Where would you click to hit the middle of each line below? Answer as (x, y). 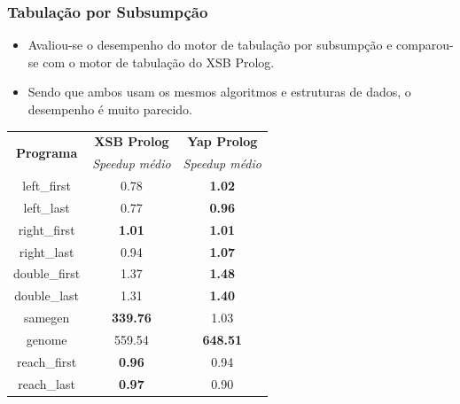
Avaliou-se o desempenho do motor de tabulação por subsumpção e (210, 45)
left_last (47, 207)
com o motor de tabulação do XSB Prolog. (159, 62)
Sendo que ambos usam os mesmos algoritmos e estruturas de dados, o (219, 92)
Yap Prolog (222, 141)
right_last (47, 251)
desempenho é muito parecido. (110, 109)
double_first (47, 273)
